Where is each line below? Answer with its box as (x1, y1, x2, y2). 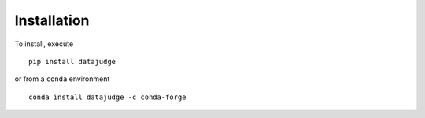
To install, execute (14, 39, 74, 48)
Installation (14, 12, 90, 29)
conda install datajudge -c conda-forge (28, 92, 187, 102)
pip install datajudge (28, 57, 116, 66)
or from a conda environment (14, 74, 110, 84)
